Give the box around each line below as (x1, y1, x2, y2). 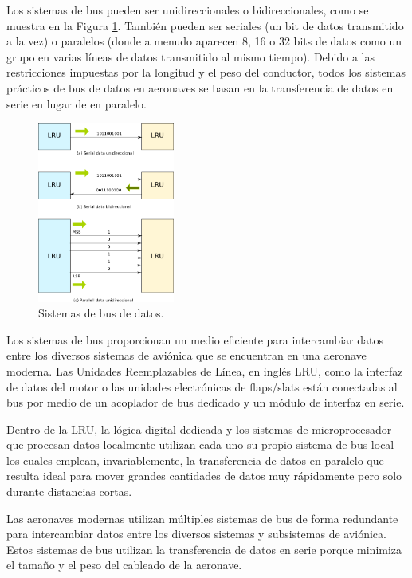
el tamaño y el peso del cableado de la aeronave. (6, 556, 242, 573)
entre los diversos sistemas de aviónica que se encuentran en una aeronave (6, 347, 367, 364)
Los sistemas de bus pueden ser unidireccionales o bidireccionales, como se (6, 2, 369, 18)
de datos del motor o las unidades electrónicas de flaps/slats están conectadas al (6, 378, 398, 395)
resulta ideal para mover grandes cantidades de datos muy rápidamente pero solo (6, 467, 402, 484)
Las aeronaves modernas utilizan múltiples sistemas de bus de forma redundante (6, 509, 398, 526)
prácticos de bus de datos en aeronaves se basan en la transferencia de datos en (6, 79, 394, 96)
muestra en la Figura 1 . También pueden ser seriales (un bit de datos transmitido (6, 17, 404, 33)
